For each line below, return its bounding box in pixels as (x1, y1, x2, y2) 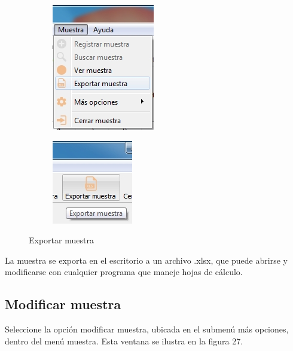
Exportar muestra (29, 234, 94, 246)
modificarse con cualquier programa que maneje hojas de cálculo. (5, 265, 243, 278)
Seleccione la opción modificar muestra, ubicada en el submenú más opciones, (5, 323, 289, 335)
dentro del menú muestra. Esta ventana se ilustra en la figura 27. (5, 334, 243, 347)
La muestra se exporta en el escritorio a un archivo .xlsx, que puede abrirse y (5, 254, 288, 266)
